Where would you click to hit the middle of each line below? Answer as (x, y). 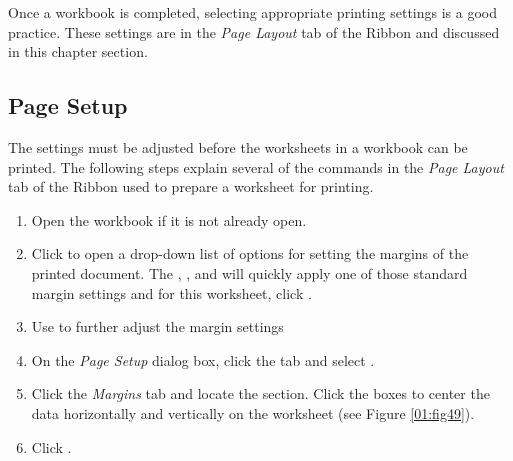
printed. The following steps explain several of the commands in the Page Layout (256, 166)
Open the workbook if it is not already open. (169, 219)
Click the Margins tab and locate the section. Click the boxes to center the (260, 393)
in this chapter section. (78, 51)
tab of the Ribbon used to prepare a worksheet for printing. (191, 186)
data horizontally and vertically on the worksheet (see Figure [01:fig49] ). (253, 412)
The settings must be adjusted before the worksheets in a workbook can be (238, 146)
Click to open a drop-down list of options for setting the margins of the (250, 253)
